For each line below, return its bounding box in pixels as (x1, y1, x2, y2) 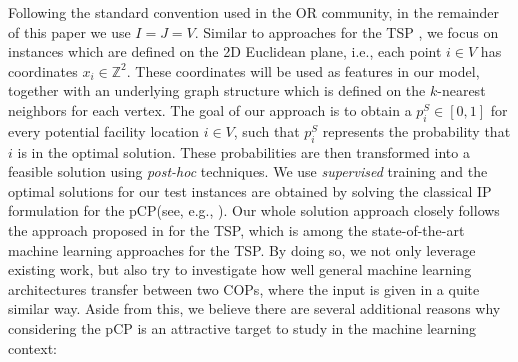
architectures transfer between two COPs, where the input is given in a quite (8, 278, 480, 299)
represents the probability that (322, 120, 511, 141)
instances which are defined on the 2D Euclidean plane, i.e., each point (8, 41, 442, 62)
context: (8, 337, 57, 358)
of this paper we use (8, 21, 131, 42)
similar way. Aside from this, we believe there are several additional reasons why (8, 298, 501, 319)
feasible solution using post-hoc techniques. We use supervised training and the (8, 161, 488, 182)
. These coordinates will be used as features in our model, (126, 60, 480, 81)
